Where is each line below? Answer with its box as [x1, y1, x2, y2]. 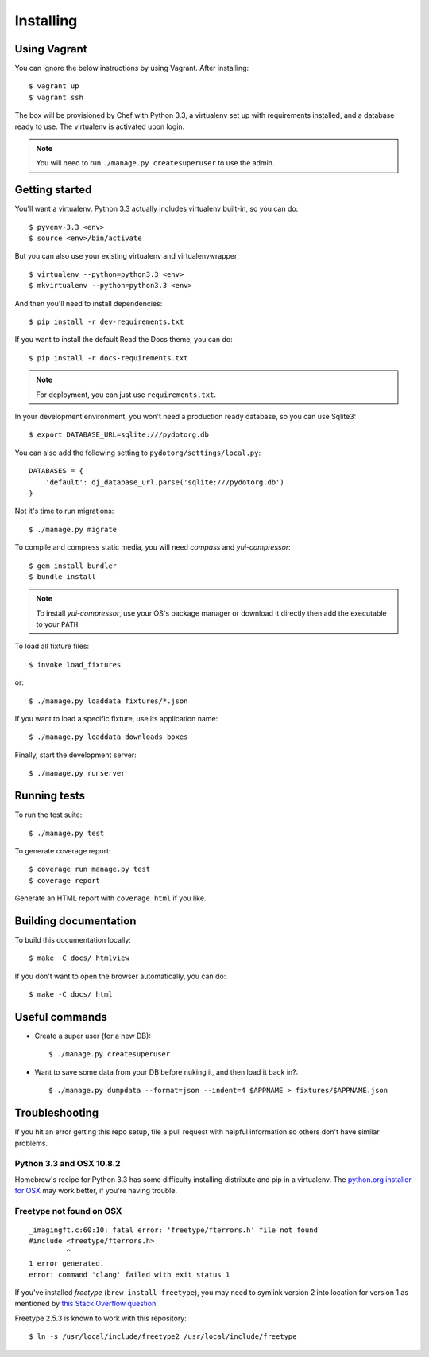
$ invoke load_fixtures [29, 660, 122, 669]
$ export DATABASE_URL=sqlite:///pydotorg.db [29, 430, 210, 439]
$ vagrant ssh [29, 92, 83, 102]
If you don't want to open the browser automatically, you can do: [14, 971, 226, 981]
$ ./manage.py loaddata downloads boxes [29, 733, 188, 741]
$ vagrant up [29, 82, 79, 91]
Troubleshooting [14, 1106, 99, 1120]
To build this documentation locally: [14, 935, 131, 944]
